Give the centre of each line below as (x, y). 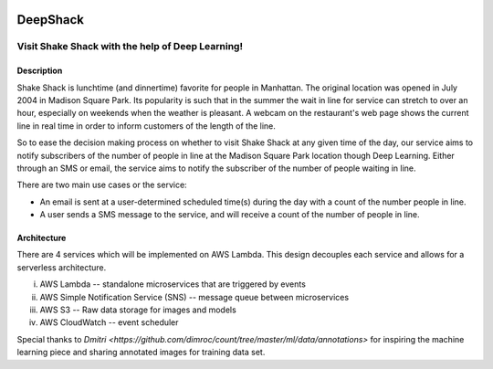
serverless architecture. (62, 267)
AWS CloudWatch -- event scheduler (109, 322)
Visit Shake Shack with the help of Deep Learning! (130, 47)
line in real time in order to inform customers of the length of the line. (146, 126)
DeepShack (50, 20)
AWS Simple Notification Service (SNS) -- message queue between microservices (194, 297)
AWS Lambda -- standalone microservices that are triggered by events (173, 284)
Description (40, 71)
